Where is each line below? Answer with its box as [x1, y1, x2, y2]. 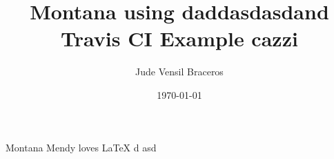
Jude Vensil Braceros [135, 64, 224, 79]
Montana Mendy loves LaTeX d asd [6, 140, 157, 154]
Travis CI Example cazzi [61, 24, 298, 53]
